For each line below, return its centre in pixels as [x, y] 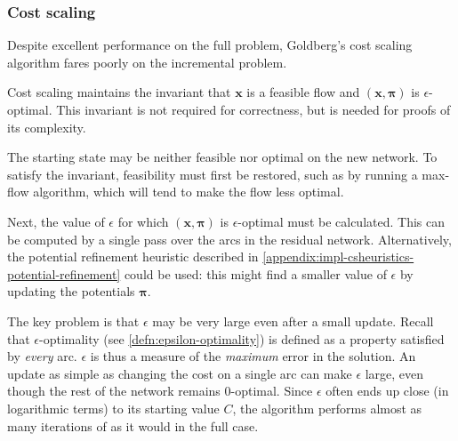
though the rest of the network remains [114, 391]
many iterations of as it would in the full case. [133, 425]
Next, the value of [56, 221]
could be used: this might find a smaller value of [255, 273]
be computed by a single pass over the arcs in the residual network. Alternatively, [229, 239]
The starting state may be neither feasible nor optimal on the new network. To [222, 157]
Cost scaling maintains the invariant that [119, 92]
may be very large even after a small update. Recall [293, 321]
